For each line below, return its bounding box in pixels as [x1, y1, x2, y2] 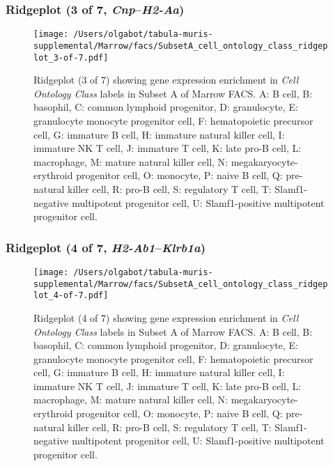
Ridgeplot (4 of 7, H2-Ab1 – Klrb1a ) [6, 238, 206, 256]
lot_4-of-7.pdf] [33, 290, 109, 301]
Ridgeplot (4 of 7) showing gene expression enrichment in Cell [33, 310, 299, 325]
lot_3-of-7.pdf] [33, 52, 109, 63]
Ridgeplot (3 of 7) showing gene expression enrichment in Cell [33, 72, 299, 87]
